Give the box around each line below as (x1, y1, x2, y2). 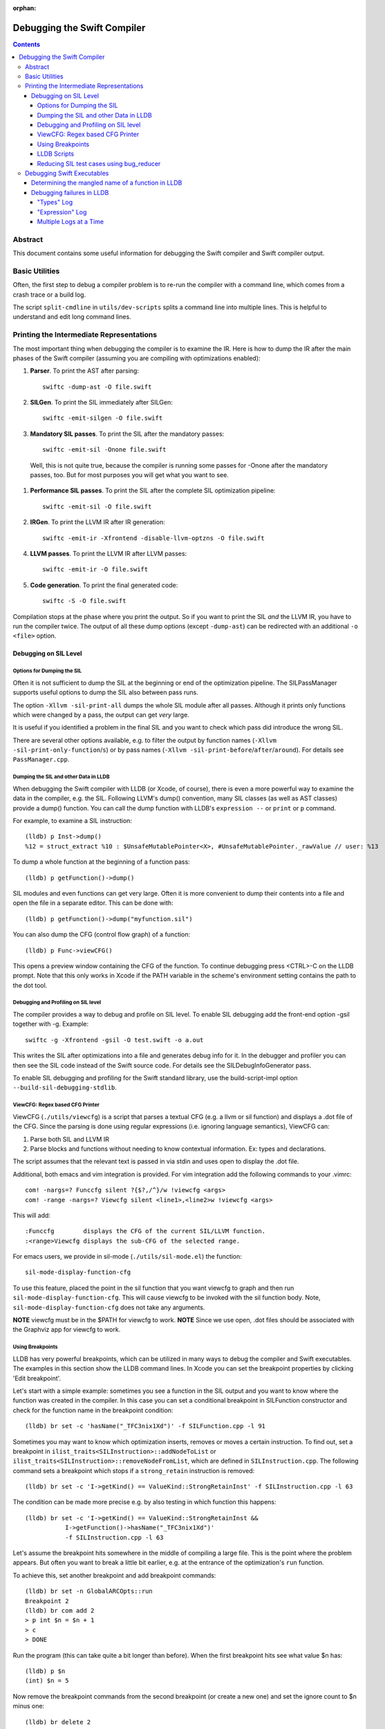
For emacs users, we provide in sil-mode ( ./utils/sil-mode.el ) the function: (12, 1252, 242, 1261)
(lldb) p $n (25, 1667, 66, 1675)
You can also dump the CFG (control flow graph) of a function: (12, 930, 191, 939)
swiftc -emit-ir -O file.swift (42, 566, 149, 573)
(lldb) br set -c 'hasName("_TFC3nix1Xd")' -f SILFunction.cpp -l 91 (25, 1422, 266, 1430)
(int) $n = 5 (25, 1677, 69, 1685)
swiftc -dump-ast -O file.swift (42, 382, 152, 391)
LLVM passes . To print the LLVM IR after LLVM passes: (30, 550, 187, 557)
